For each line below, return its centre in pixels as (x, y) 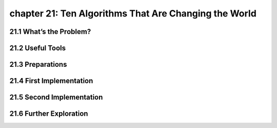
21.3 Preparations (38, 65)
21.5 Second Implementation (56, 97)
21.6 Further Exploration (49, 114)
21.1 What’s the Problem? (50, 32)
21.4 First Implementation (51, 81)
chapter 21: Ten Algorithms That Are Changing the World (133, 13)
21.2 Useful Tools (38, 48)
